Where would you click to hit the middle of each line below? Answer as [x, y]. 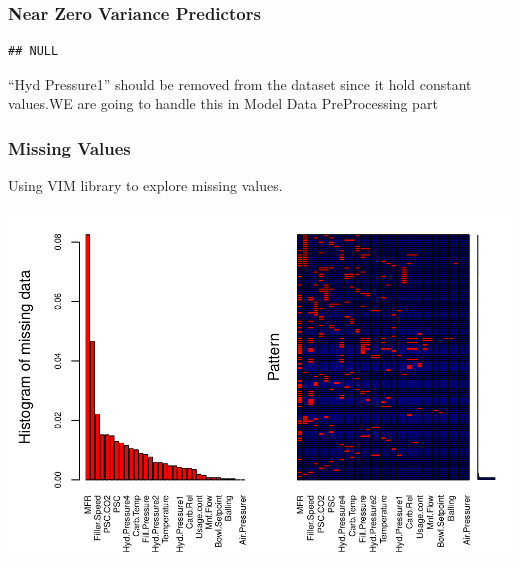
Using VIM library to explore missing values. [145, 185]
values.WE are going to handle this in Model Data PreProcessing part [223, 103]
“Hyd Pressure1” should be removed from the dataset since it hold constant [240, 83]
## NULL [33, 51]
